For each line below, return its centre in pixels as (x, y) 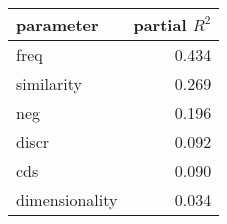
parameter (57, 24)
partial (160, 24)
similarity (49, 83)
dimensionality (67, 199)
